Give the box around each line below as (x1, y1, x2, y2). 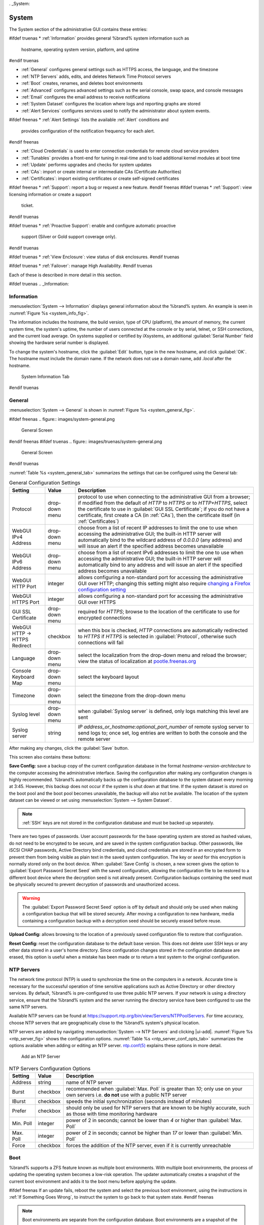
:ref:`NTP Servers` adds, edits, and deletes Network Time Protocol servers (21, 73, 171, 79)
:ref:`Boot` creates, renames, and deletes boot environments (21, 80, 143, 86)
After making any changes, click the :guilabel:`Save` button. (9, 745, 129, 751)
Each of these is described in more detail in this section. (9, 272, 122, 278)
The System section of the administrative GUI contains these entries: (9, 26, 148, 32)
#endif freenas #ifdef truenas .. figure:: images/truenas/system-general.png (9, 439, 162, 444)
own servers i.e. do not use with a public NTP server (66, 1092, 187, 1099)
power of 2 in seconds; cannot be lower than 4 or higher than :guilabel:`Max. (66, 1117, 242, 1124)
